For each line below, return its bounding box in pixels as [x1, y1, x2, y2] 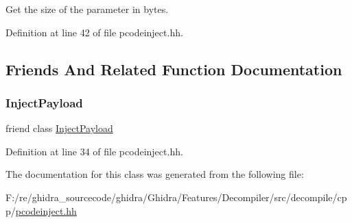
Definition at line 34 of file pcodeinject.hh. [5, 144, 183, 158]
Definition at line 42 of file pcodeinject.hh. [5, 25, 183, 39]
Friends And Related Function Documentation [5, 58, 342, 79]
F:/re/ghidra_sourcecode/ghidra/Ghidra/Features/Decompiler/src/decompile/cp [5, 189, 347, 204]
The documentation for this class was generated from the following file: [5, 167, 304, 181]
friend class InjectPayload [5, 121, 113, 135]
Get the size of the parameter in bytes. [5, 2, 169, 16]
